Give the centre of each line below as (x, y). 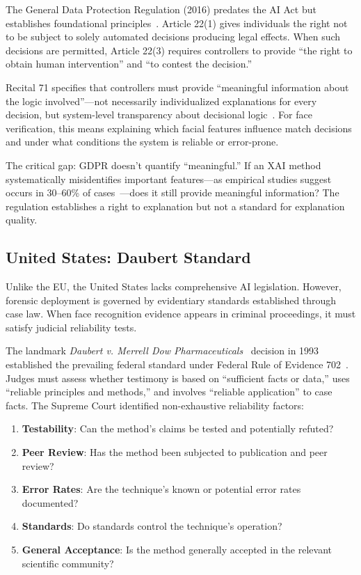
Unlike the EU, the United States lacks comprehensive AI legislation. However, (174, 286)
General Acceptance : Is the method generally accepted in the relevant (177, 550)
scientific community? (68, 563)
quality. (22, 220)
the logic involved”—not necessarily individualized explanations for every (161, 101)
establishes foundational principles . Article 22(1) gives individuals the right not (177, 23)
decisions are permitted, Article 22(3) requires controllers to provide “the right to (179, 50)
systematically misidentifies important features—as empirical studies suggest (169, 179)
